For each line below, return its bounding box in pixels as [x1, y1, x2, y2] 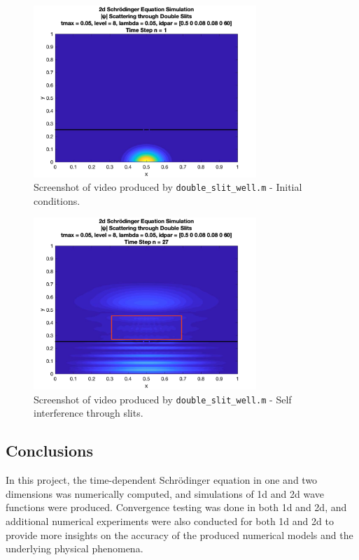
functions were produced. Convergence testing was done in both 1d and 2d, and [6, 500, 347, 515]
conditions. [34, 193, 80, 208]
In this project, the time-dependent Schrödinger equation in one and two [6, 473, 318, 487]
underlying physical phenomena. [6, 541, 143, 556]
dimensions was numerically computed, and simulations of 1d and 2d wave [6, 486, 325, 501]
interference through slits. [34, 405, 143, 420]
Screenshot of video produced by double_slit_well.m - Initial [34, 180, 302, 194]
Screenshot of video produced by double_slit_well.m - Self [34, 392, 292, 406]
